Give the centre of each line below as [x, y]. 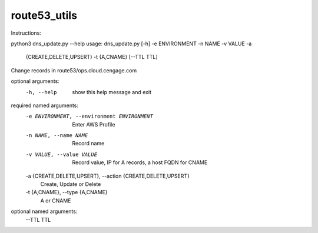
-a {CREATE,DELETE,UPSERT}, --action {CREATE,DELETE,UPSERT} [107, 176]
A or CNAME [56, 201]
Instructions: [26, 33]
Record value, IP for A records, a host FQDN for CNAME [140, 162]
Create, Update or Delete [71, 184]
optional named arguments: [44, 211]
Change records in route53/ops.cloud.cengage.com [74, 70]
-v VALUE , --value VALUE [61, 154]
